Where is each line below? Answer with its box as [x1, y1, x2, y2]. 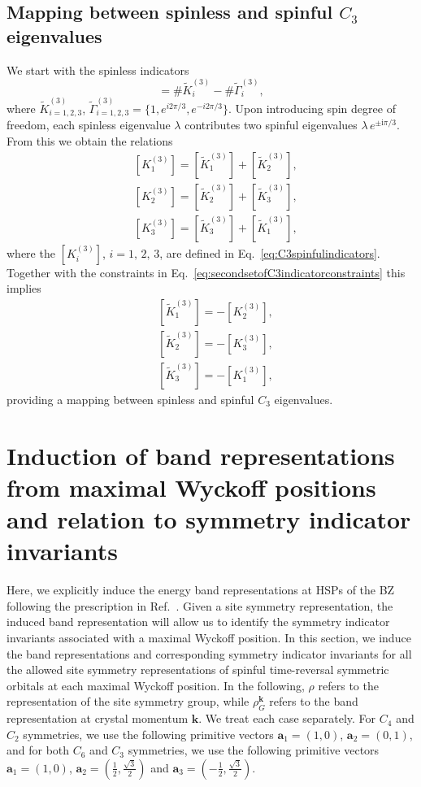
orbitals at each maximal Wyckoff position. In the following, [7, 676, 305, 694]
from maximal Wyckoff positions [7, 470, 376, 503]
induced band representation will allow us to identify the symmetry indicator [7, 613, 390, 630]
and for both [7, 741, 70, 759]
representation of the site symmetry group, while [7, 693, 250, 710]
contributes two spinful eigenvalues [184, 116, 358, 133]
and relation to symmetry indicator [7, 502, 411, 536]
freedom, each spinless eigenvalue [7, 116, 171, 133]
